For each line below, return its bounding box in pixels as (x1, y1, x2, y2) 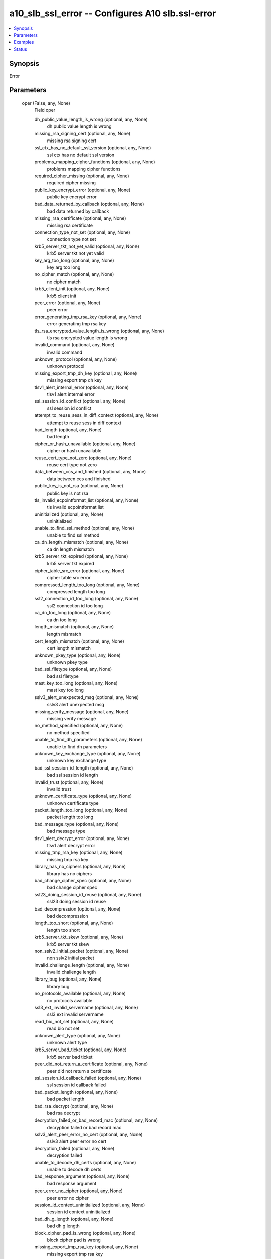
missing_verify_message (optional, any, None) (34, 708, 129, 715)
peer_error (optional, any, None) (34, 300, 101, 306)
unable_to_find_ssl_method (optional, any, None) (34, 525, 135, 531)
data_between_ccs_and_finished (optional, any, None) (34, 469, 146, 475)
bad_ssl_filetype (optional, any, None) (34, 666, 112, 672)
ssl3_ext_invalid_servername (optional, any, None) (34, 1005, 138, 1011)
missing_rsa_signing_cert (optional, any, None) (34, 130, 131, 136)
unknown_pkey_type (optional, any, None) (34, 652, 121, 658)
